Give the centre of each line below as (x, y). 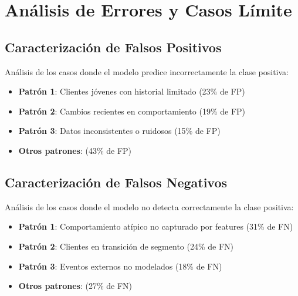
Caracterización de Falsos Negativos (116, 182)
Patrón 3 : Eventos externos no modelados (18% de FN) (120, 266)
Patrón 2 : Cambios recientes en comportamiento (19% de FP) (132, 111)
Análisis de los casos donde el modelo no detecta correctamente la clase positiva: (149, 206)
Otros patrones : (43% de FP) (75, 150)
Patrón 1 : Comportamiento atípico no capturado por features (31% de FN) (156, 226)
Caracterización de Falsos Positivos (113, 47)
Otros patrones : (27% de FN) (75, 286)
